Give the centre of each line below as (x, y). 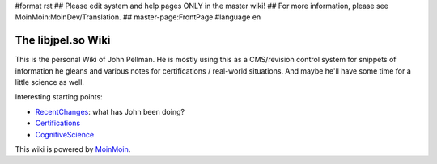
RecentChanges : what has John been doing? (110, 111)
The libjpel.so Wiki (63, 40)
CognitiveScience (65, 134)
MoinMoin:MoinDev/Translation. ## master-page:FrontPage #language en (138, 17)
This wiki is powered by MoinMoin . (73, 149)
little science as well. (50, 82)
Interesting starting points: (59, 97)
